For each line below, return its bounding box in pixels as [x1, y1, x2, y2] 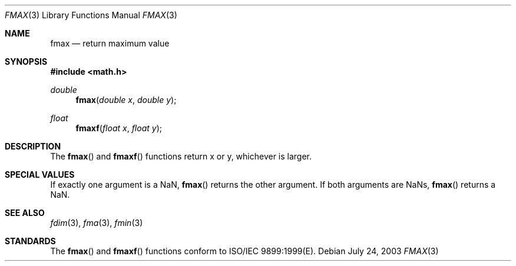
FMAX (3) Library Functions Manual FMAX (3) [5, 10, 177, 20]
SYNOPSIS [5, 56, 48, 66]
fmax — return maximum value [50, 38, 170, 48]
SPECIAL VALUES [5, 169, 75, 179]
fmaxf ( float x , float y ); [75, 123, 162, 133]
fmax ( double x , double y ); [75, 95, 177, 105]
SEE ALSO [5, 208, 45, 218]
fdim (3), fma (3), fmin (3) [50, 218, 143, 228]
